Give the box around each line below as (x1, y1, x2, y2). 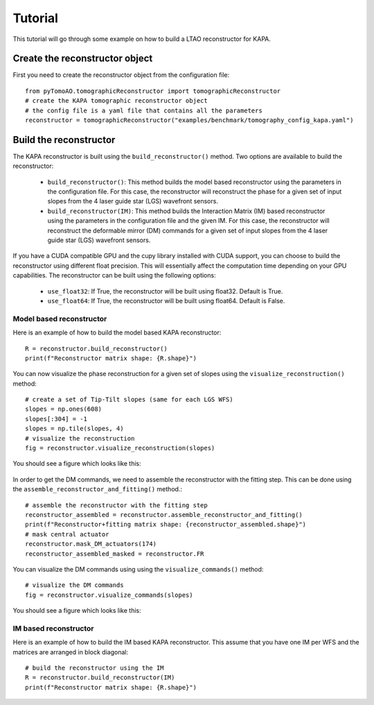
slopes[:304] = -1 (25, 415, 88, 423)
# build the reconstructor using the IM (25, 664, 164, 672)
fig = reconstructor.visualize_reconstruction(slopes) (25, 444, 215, 452)
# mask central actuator (25, 530, 109, 538)
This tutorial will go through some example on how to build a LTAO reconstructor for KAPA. (12, 35, 271, 43)
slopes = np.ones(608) (25, 405, 103, 413)
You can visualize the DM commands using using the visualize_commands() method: (12, 565, 264, 573)
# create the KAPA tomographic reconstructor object (25, 97, 208, 105)
